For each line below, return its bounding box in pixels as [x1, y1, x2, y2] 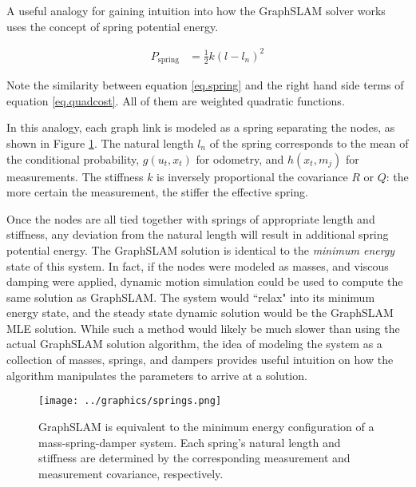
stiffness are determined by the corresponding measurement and [38, 449, 351, 466]
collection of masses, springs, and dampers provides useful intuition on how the [6, 351, 394, 368]
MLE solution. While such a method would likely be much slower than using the [6, 319, 400, 336]
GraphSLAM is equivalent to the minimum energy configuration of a [38, 418, 374, 434]
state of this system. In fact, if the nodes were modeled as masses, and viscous [6, 257, 389, 274]
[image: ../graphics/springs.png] [38, 395, 222, 407]
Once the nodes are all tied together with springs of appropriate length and [6, 210, 375, 227]
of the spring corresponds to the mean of [209, 134, 409, 151]
